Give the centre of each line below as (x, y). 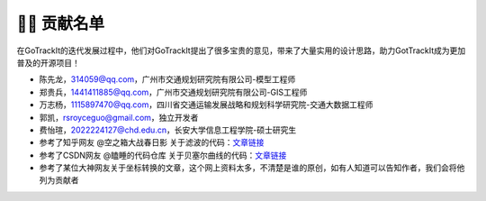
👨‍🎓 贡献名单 (61, 23)
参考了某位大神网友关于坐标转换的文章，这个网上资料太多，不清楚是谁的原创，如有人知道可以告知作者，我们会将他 (252, 168)
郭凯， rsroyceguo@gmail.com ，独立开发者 (119, 117)
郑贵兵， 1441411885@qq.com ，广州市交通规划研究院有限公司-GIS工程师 (173, 92)
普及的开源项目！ (48, 62)
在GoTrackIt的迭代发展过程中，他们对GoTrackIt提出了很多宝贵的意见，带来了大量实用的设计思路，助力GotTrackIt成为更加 (241, 50)
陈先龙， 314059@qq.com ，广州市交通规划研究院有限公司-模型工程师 (167, 79)
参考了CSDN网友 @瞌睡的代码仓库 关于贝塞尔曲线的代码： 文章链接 (163, 155)
